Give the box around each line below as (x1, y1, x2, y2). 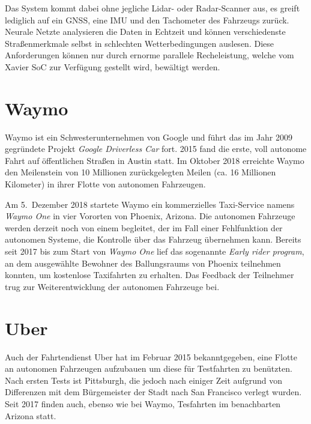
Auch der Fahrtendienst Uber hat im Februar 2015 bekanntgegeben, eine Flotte (5, 350, 298, 363)
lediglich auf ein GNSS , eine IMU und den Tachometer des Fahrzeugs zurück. (5, 13, 289, 26)
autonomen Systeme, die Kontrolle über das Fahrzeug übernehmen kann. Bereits (5, 233, 301, 246)
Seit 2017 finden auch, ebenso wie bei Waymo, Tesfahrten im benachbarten (5, 397, 281, 410)
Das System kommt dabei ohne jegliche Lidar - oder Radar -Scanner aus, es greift (5, 2, 300, 14)
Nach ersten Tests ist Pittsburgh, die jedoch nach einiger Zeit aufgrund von (5, 374, 282, 386)
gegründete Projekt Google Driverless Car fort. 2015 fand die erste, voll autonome (5, 142, 307, 155)
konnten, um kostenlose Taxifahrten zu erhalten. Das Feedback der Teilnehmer (5, 268, 294, 281)
